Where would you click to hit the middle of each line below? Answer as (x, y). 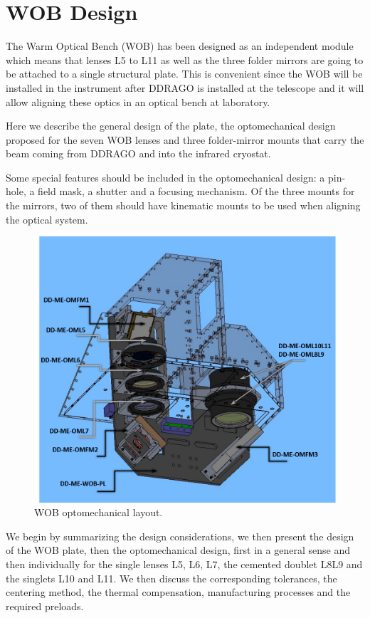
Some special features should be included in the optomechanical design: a (165, 177)
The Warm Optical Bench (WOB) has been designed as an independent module (180, 46)
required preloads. (45, 606)
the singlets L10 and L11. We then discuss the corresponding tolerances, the (171, 578)
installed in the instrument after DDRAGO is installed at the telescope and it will (185, 87)
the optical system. (47, 219)
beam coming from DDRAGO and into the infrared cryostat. (138, 153)
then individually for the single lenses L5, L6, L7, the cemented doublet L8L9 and (184, 564)
